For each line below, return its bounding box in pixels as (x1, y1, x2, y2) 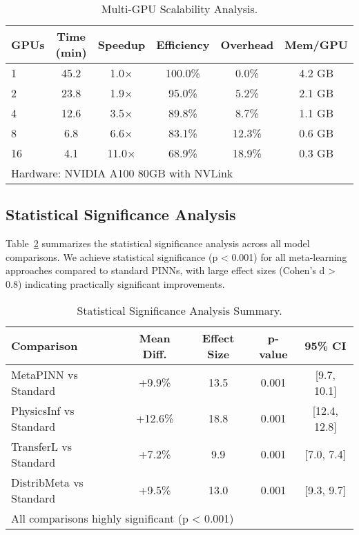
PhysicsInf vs (11, 402, 75, 418)
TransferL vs (11, 438, 72, 454)
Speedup (97, 36, 146, 52)
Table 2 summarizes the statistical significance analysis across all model (6, 236, 310, 251)
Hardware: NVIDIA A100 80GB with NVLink (11, 165, 233, 181)
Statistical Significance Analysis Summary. (77, 302, 282, 318)
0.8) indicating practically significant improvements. (6, 276, 225, 291)
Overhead (220, 36, 274, 52)
